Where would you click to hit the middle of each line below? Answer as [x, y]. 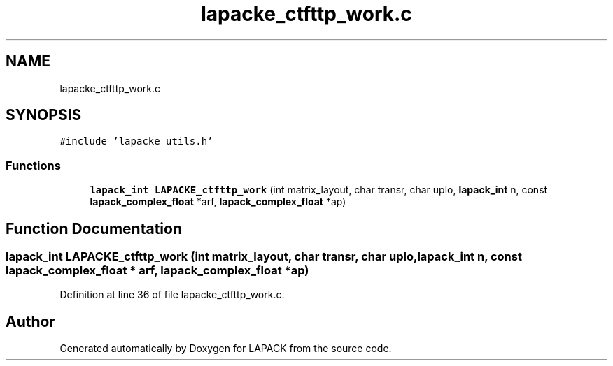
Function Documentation [94, 228]
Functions [33, 165]
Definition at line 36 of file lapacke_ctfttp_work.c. [172, 295]
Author [30, 321]
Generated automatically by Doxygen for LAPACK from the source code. [226, 349]
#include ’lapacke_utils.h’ [136, 141]
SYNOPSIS [44, 115]
